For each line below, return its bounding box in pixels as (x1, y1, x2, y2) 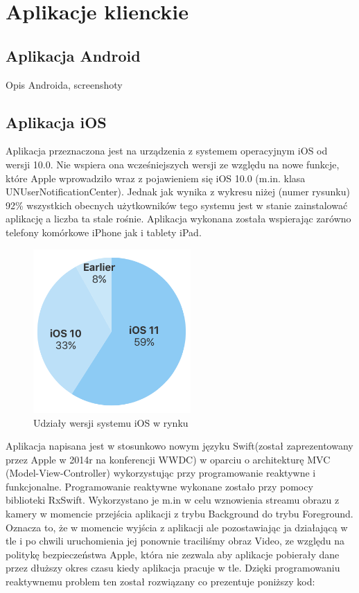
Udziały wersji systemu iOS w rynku (33, 415, 189, 430)
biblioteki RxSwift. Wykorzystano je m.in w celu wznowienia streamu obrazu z (6, 493, 340, 507)
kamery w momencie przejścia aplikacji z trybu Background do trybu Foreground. (6, 506, 353, 521)
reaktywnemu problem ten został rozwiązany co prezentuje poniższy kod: (6, 574, 315, 589)
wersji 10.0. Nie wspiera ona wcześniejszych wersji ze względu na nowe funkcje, (6, 157, 340, 171)
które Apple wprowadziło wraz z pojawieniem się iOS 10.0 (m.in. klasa (6, 170, 306, 185)
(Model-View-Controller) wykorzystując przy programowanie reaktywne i (6, 466, 316, 480)
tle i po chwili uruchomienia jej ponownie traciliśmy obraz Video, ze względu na (6, 533, 345, 548)
